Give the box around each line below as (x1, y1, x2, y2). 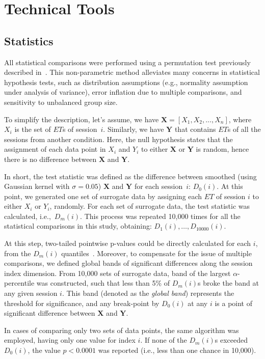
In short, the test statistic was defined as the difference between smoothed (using (4, 171, 257, 181)
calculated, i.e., (4, 210, 51, 221)
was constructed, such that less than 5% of (36, 278, 170, 288)
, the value (28, 345, 61, 355)
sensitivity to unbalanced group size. (4, 96, 118, 107)
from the (4, 247, 31, 258)
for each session (134, 181, 183, 191)
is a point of (215, 297, 252, 308)
